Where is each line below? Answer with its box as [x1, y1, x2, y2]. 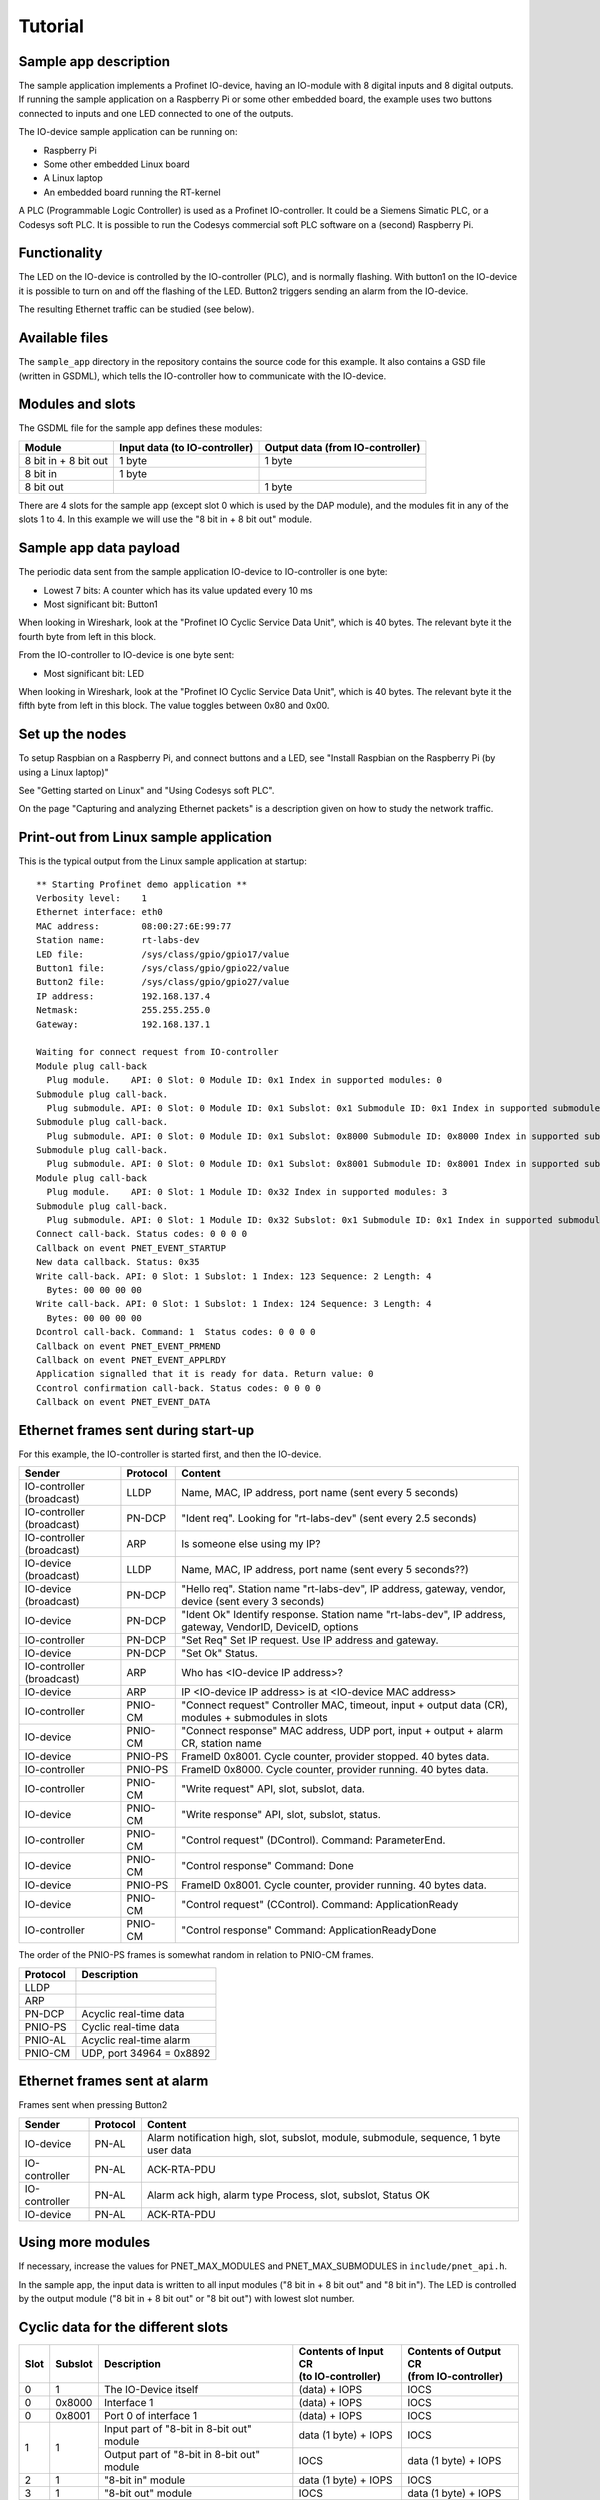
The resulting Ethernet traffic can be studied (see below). [18, 303, 255, 315]
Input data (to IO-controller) [119, 440, 254, 454]
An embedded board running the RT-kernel [43, 186, 221, 198]
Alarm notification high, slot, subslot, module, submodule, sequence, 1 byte [146, 2130, 501, 2144]
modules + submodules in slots [181, 1711, 329, 1725]
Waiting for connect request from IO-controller [36, 1046, 279, 1058]
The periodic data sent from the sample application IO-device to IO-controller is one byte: [18, 566, 388, 578]
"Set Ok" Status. [181, 1646, 259, 1660]
